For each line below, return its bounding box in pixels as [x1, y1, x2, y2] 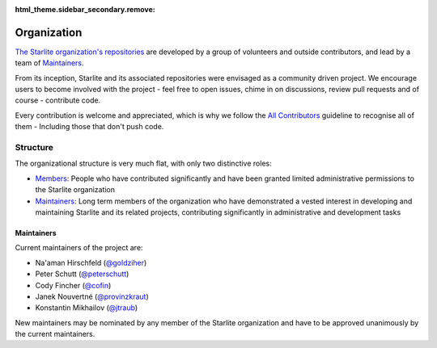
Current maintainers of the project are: [15, 243, 143, 253]
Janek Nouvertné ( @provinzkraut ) [35, 291, 149, 301]
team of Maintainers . [15, 58, 84, 68]
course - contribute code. [15, 95, 101, 105]
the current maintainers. [15, 329, 95, 339]
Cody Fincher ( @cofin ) [35, 280, 112, 290]
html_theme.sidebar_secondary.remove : [15, 5, 155, 14]
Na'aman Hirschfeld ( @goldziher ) [35, 258, 147, 267]
